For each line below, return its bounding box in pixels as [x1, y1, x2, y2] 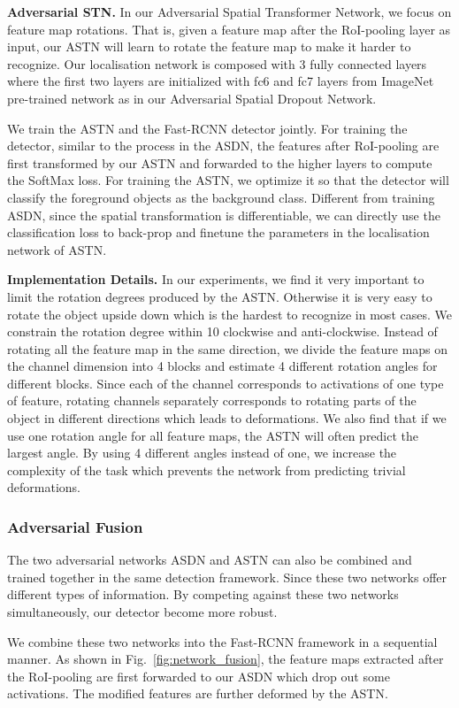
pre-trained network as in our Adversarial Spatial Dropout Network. [7, 88, 377, 107]
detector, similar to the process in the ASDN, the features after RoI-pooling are [7, 136, 440, 155]
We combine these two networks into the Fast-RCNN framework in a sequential [7, 632, 438, 650]
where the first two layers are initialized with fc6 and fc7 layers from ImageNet [7, 72, 434, 90]
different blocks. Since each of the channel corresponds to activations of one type [7, 373, 444, 392]
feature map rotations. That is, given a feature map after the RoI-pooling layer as [7, 19, 451, 38]
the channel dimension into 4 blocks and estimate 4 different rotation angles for [7, 357, 438, 375]
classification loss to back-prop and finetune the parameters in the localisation [7, 223, 430, 242]
